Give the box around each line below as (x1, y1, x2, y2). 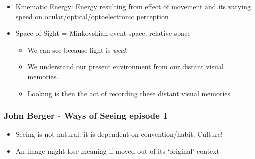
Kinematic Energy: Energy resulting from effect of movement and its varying (15, 1, 251, 11)
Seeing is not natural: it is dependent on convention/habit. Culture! (15, 129, 223, 139)
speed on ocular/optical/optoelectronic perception (15, 11, 169, 21)
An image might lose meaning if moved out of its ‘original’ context (15, 145, 220, 156)
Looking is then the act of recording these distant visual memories (27, 88, 231, 98)
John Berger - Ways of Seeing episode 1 (4, 109, 168, 122)
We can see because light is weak (27, 44, 127, 55)
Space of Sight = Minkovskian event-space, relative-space (15, 28, 191, 38)
